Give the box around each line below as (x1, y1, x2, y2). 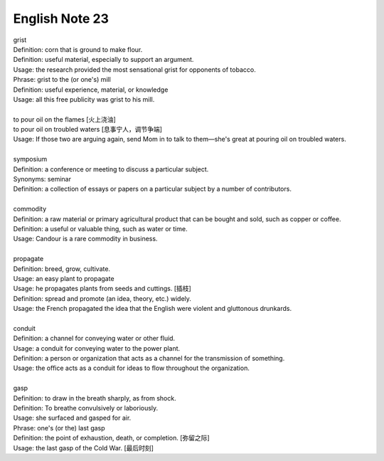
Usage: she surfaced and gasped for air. (13, 413, 132, 423)
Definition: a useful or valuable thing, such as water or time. (13, 224, 188, 233)
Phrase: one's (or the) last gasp (13, 423, 106, 432)
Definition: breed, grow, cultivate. (13, 264, 110, 273)
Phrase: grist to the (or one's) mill (13, 75, 112, 84)
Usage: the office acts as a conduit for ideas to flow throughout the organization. (13, 364, 250, 373)
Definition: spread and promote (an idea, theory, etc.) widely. (13, 294, 192, 302)
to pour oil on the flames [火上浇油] (13, 115, 117, 124)
